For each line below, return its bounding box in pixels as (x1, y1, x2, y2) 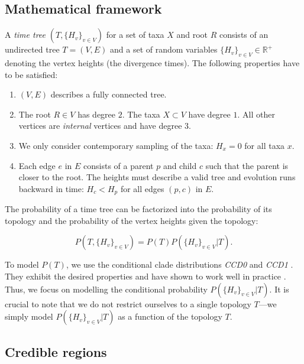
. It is (269, 282, 289, 295)
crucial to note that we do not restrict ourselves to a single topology (5, 297, 251, 310)
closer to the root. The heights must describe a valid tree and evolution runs (18, 171, 296, 183)
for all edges (120, 182, 164, 194)
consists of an (219, 28, 269, 41)
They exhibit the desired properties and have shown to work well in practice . (5, 269, 286, 282)
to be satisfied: (5, 68, 58, 80)
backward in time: (18, 182, 84, 194)
